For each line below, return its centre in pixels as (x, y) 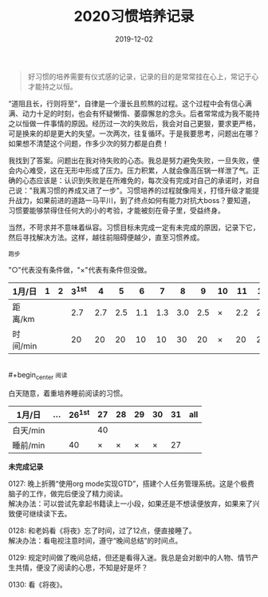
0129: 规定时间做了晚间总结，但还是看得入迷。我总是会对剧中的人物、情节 (130, 557)
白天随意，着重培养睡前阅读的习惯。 (68, 393)
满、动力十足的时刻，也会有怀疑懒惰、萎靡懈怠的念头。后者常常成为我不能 (130, 113)
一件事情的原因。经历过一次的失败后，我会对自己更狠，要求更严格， (148, 123)
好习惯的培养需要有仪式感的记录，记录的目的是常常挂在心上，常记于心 (143, 76)
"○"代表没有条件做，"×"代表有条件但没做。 (80, 269)
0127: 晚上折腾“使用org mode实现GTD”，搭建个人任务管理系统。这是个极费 (132, 484)
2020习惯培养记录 (134, 16)
